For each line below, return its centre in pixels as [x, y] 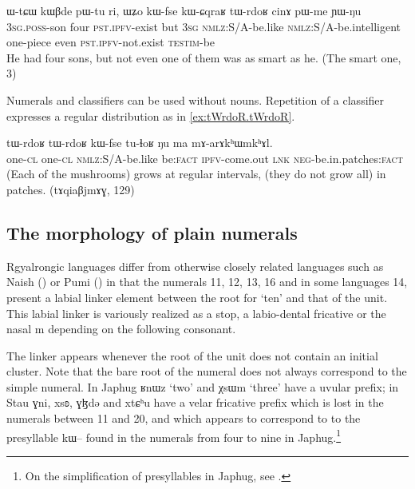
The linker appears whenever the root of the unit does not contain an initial [192, 355]
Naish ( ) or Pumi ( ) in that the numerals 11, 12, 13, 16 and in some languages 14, [207, 282]
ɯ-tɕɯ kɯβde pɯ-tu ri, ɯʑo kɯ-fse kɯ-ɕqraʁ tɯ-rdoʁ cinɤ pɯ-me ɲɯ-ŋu [184, 10]
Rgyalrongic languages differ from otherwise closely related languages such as [195, 266]
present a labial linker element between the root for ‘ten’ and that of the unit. [197, 297]
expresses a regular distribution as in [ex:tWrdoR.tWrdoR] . [151, 115]
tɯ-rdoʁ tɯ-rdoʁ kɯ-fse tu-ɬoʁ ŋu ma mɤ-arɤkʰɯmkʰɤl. [140, 143]
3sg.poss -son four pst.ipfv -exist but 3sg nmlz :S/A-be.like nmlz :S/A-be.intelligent [204, 26]
